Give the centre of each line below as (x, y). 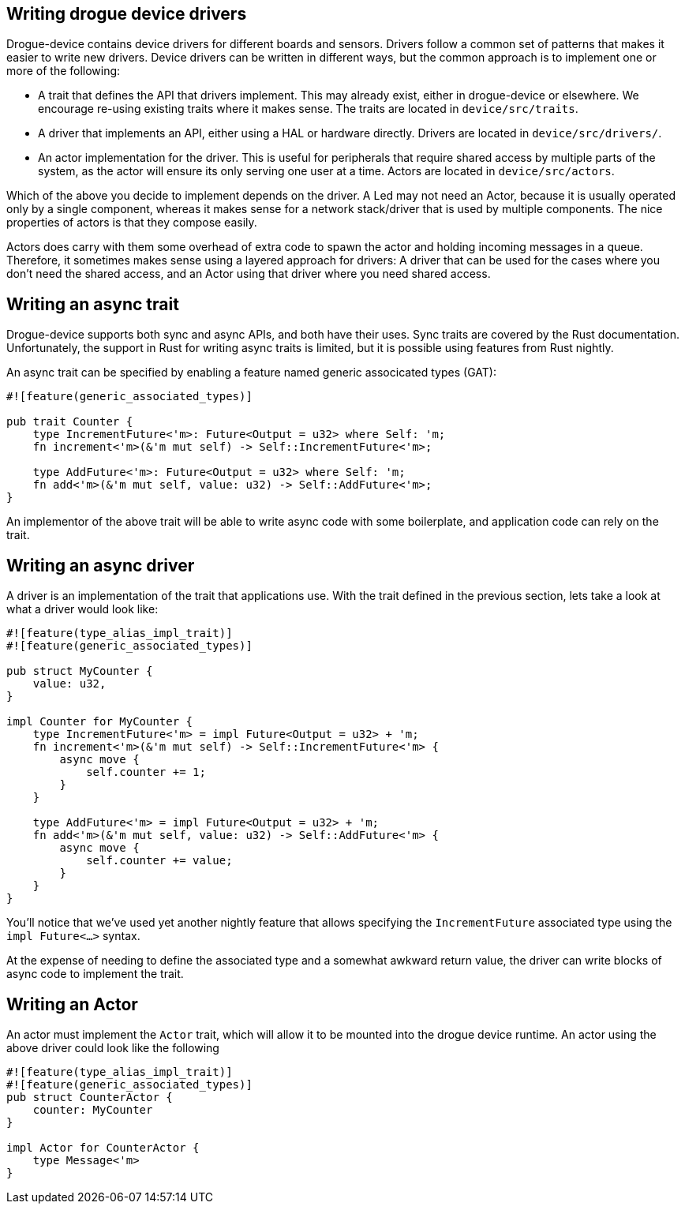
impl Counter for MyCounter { (100, 722)
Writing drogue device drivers (127, 14)
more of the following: (64, 71)
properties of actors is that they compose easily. (132, 223)
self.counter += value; (159, 861)
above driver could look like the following (113, 1047)
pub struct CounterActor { (90, 1097)
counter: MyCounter (93, 1109)
